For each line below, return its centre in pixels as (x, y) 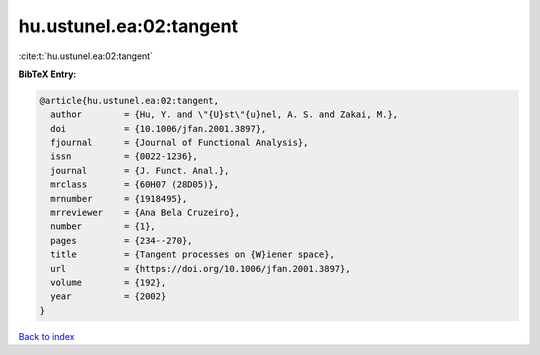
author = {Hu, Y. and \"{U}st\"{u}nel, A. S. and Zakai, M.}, (224, 114)
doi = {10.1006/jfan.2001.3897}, (158, 128)
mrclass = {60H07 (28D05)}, (135, 184)
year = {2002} (108, 296)
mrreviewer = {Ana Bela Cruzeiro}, (145, 213)
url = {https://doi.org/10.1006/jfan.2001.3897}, (200, 268)
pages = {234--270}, (122, 240)
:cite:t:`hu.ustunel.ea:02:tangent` (86, 56)
